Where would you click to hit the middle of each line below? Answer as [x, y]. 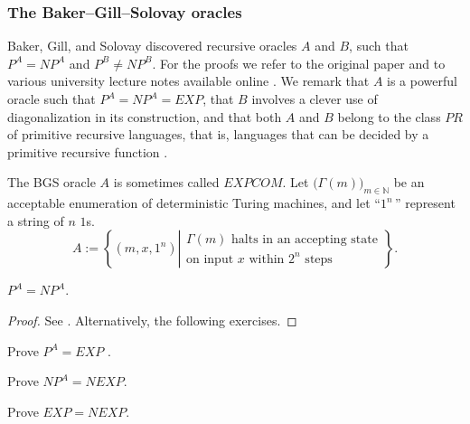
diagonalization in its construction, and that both [145, 116]
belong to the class [389, 116]
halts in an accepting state [305, 240]
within [267, 259]
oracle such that [52, 99]
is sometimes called [166, 182]
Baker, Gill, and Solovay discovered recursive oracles [152, 46]
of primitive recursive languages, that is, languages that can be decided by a [218, 134]
